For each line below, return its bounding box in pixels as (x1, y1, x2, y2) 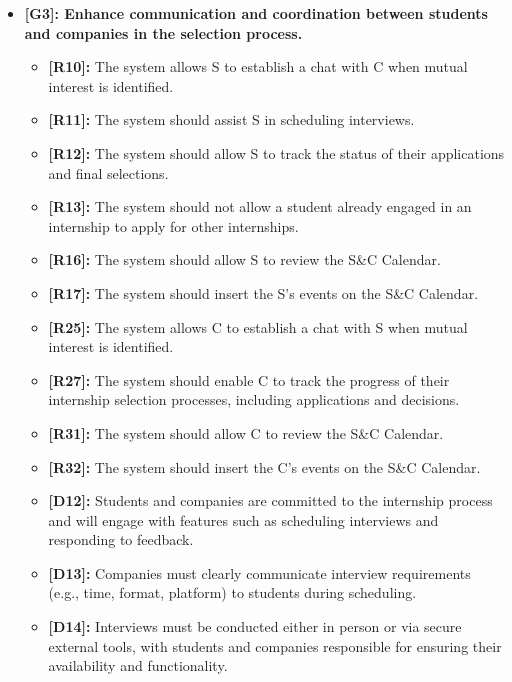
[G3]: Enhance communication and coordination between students (24, 3, 488, 23)
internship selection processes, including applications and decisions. (48, 389, 460, 410)
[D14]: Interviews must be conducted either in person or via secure (48, 616, 462, 637)
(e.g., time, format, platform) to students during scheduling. (48, 582, 417, 603)
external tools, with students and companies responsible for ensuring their (48, 635, 502, 656)
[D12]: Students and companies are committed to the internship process (48, 490, 493, 511)
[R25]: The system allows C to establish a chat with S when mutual (48, 316, 468, 337)
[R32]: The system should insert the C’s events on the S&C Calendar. (48, 456, 481, 477)
